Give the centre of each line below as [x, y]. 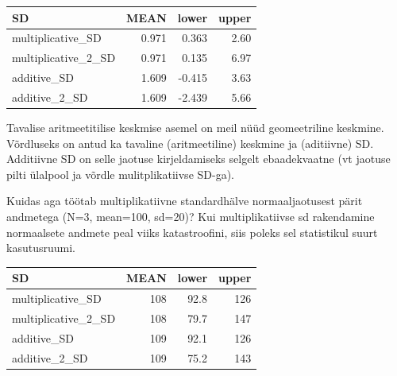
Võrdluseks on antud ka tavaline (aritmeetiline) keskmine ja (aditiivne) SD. [190, 143]
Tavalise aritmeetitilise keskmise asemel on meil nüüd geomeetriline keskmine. [195, 127]
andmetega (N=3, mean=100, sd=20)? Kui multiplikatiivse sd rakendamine [191, 216]
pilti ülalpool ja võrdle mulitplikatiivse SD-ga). [120, 174]
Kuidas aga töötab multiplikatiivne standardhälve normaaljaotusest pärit [185, 201]
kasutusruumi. [41, 248]
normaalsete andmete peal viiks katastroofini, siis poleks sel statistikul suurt [192, 232]
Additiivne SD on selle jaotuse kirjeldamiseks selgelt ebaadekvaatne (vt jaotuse [198, 159]
